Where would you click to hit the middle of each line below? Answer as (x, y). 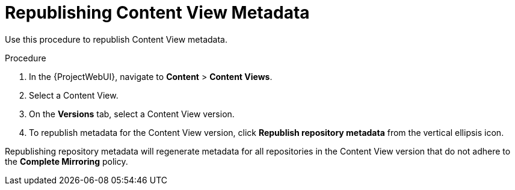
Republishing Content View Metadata (157, 13)
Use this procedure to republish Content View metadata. (116, 39)
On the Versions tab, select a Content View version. (132, 114)
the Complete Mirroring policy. (66, 161)
